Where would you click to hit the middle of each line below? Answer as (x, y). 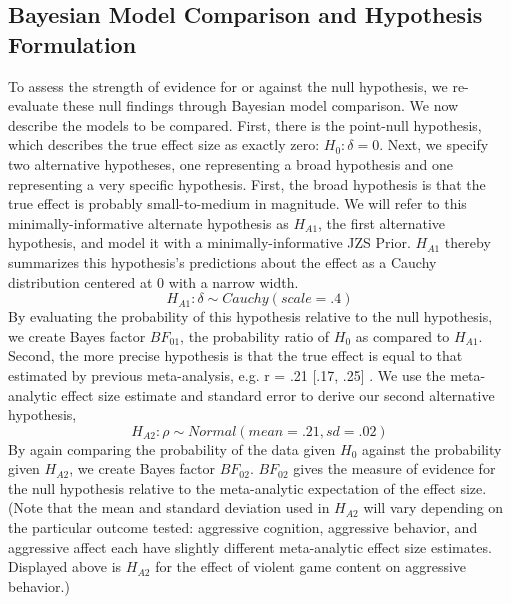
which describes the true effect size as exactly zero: (164, 144)
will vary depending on (433, 507)
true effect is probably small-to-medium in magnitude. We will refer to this (237, 203)
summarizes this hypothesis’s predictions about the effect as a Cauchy (222, 261)
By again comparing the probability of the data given (172, 448)
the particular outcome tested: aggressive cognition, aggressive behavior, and (243, 527)
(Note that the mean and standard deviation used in (169, 507)
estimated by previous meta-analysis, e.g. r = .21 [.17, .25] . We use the (227, 374)
